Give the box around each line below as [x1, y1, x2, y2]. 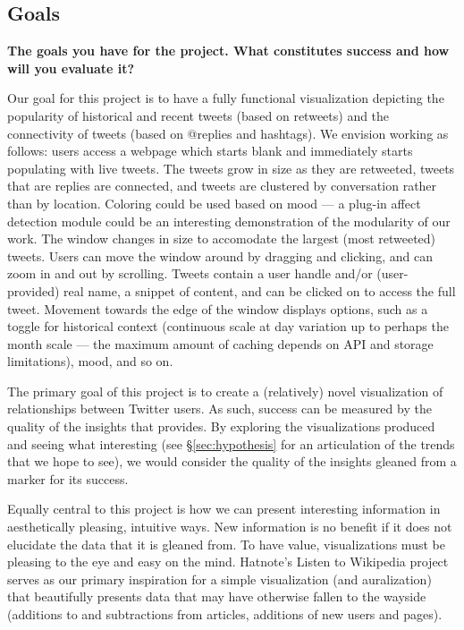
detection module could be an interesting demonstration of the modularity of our [7, 211, 451, 230]
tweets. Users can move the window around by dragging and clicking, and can [7, 246, 433, 265]
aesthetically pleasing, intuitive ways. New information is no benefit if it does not [7, 517, 452, 536]
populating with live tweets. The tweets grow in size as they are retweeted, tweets [7, 158, 455, 177]
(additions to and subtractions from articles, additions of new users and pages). [7, 605, 443, 624]
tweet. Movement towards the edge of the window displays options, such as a [7, 299, 428, 318]
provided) [7, 281, 60, 300]
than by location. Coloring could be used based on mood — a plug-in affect [7, 193, 421, 212]
